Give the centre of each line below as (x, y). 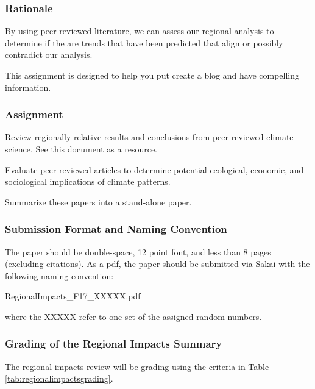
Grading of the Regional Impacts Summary (114, 344)
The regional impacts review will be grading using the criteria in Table (137, 366)
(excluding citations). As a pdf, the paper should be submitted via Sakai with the (157, 264)
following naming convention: (59, 275)
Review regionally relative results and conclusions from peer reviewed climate (149, 137)
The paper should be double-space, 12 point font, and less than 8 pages (138, 252)
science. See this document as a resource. (81, 149)
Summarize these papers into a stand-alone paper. (98, 202)
